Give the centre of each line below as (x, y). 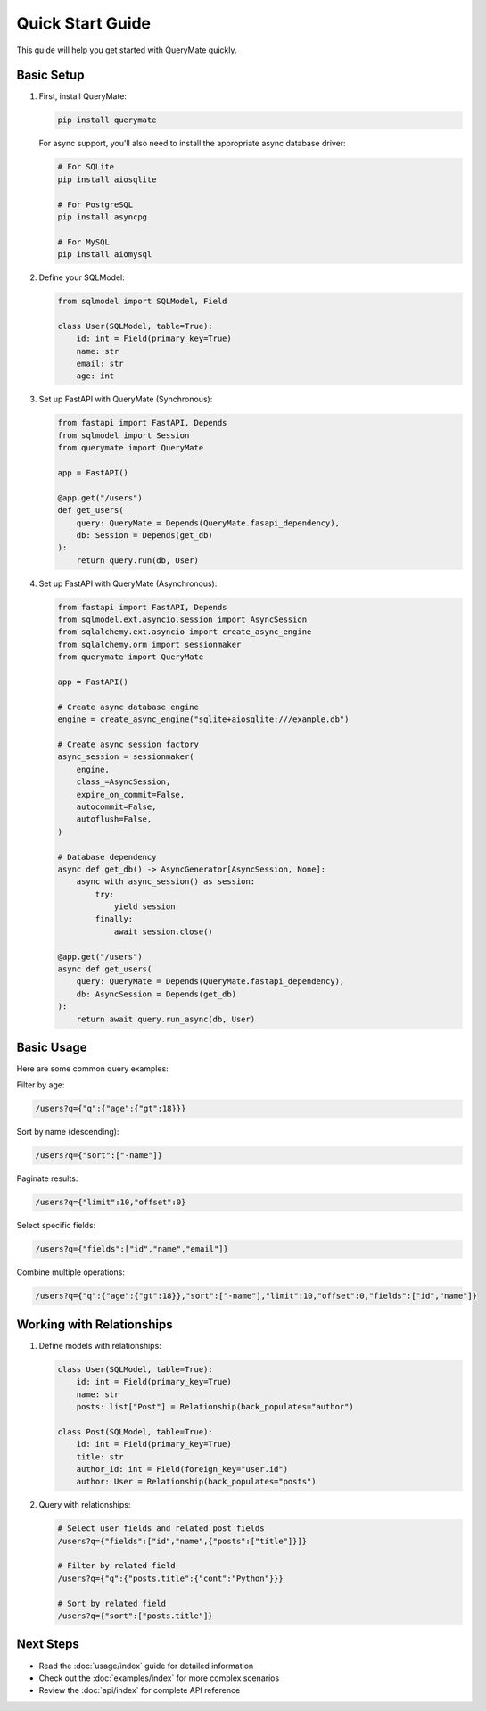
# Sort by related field (112, 1603)
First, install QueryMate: (82, 96)
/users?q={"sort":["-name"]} (99, 1156)
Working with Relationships (95, 1324)
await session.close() (163, 931)
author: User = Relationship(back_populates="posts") (196, 1482)
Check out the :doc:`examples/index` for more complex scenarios (159, 1678)
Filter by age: (41, 1085)
